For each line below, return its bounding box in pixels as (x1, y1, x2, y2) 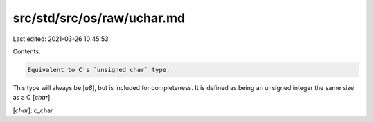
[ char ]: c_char (12, 106, 53, 114)
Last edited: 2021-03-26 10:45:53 (12, 35, 109, 43)
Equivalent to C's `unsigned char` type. (27, 66, 170, 73)
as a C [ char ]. (12, 94, 52, 102)
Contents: (12, 47, 41, 55)
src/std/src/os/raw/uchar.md (12, 10, 186, 26)
